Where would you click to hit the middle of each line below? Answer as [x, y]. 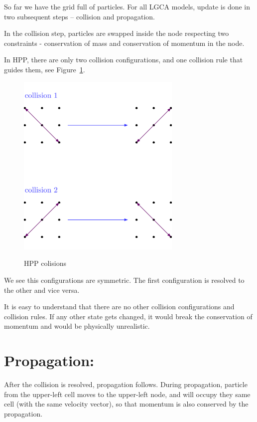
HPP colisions [45, 263]
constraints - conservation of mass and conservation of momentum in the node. [124, 43]
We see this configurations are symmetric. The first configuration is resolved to [124, 280]
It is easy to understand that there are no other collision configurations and [119, 307]
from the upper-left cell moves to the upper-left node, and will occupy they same [127, 394]
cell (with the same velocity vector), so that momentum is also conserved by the [126, 404]
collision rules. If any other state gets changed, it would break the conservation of [128, 316]
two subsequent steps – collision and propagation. [79, 16]
